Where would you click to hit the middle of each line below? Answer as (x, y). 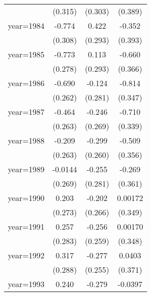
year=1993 (26, 284)
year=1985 (26, 54)
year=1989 (26, 169)
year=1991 (26, 226)
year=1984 (26, 25)
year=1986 (26, 83)
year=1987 (26, 112)
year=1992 (26, 255)
